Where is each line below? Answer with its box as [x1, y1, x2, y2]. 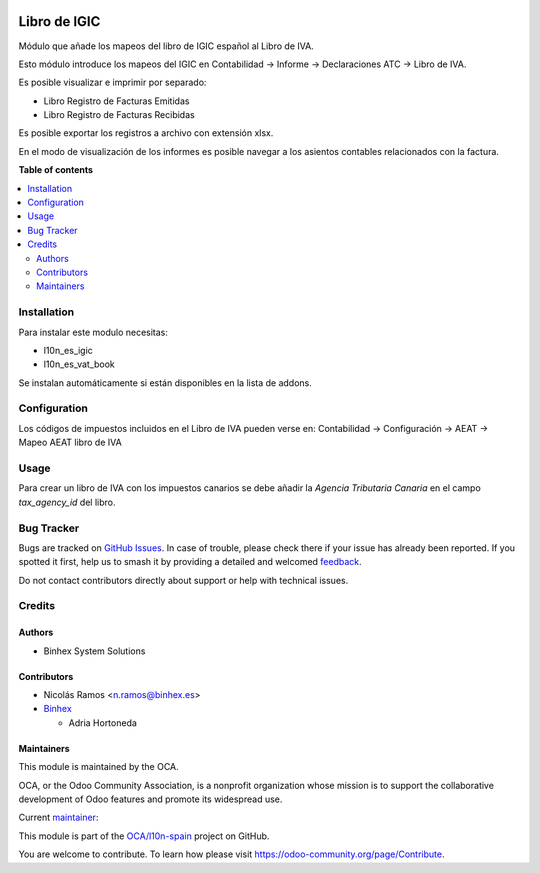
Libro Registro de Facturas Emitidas [43, 95, 190, 107]
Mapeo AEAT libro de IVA [18, 436, 122, 449]
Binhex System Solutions [43, 645, 146, 657]
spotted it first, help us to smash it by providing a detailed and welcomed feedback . [18, 556, 362, 568]
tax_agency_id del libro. [18, 496, 116, 508]
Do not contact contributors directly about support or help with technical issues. [18, 574, 349, 586]
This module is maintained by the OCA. [18, 761, 179, 773]
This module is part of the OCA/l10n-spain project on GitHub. [18, 830, 270, 842]
